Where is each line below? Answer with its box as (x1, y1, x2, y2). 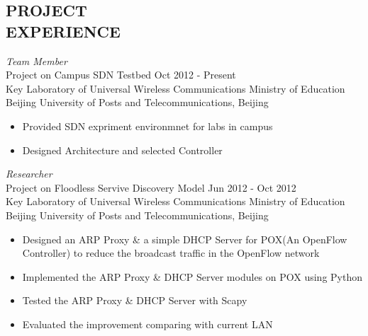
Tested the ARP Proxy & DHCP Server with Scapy (22, 293, 247, 308)
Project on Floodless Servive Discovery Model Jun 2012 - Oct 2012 (6, 180, 296, 195)
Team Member (6, 53, 67, 68)
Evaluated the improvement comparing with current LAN (22, 316, 273, 331)
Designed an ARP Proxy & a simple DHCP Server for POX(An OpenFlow (22, 231, 347, 246)
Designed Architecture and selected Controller (22, 142, 223, 157)
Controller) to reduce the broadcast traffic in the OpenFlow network (22, 245, 320, 260)
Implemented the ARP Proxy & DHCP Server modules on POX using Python (22, 269, 363, 284)
